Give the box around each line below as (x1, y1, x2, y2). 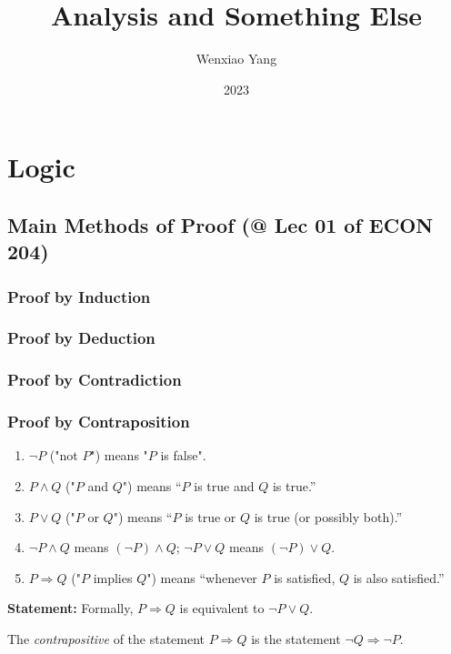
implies (93, 568, 133, 587)
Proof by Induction (7, 285, 151, 307)
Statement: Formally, (7, 599, 134, 618)
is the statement (251, 629, 341, 648)
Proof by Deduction (7, 327, 155, 349)
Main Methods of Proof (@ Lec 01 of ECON (7, 210, 434, 238)
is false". (160, 446, 206, 465)
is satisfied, (274, 568, 336, 587)
